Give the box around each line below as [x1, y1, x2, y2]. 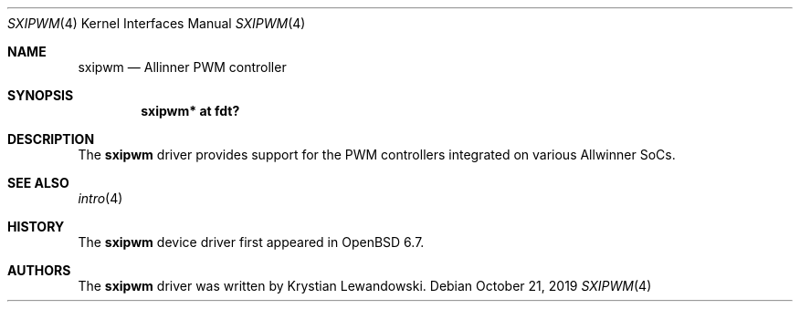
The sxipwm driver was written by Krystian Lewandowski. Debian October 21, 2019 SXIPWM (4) [78, 278, 652, 294]
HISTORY [7, 219, 65, 234]
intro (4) [78, 191, 123, 206]
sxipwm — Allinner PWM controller [78, 59, 287, 75]
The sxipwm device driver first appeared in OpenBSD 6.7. [78, 234, 425, 250]
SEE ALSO [7, 175, 69, 191]
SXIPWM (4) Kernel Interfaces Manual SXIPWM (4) [7, 15, 306, 31]
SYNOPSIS [7, 88, 74, 103]
